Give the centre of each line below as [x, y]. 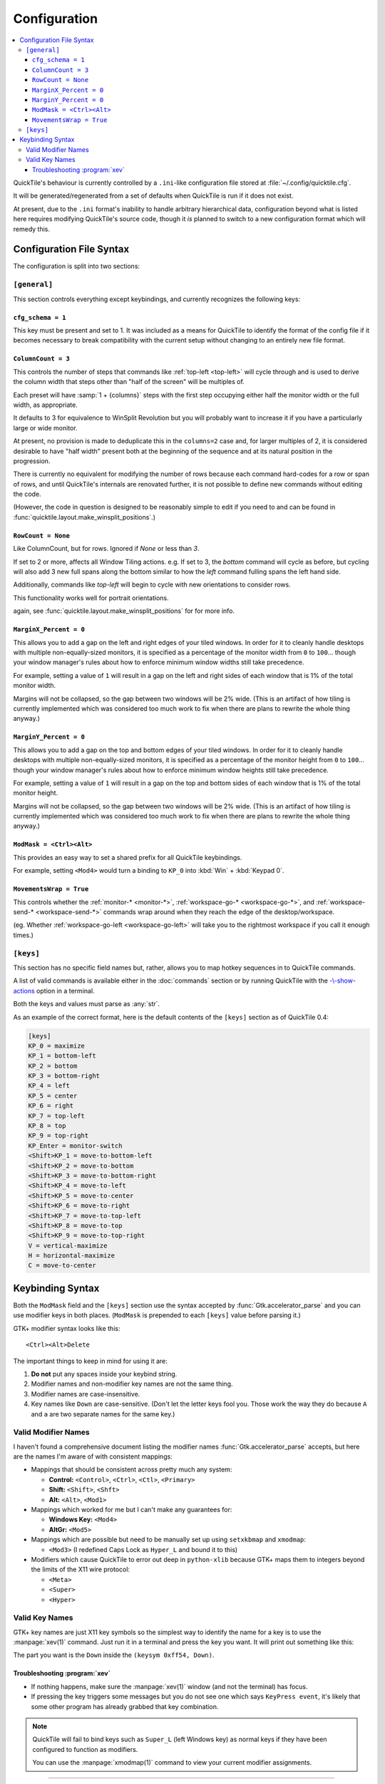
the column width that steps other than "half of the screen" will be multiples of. [129, 382]
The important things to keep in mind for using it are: [90, 1361]
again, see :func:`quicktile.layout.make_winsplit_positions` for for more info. [124, 611]
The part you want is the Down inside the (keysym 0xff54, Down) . [114, 1655]
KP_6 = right [51, 1106]
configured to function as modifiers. [85, 1749]
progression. [32, 461]
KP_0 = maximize [57, 1046]
